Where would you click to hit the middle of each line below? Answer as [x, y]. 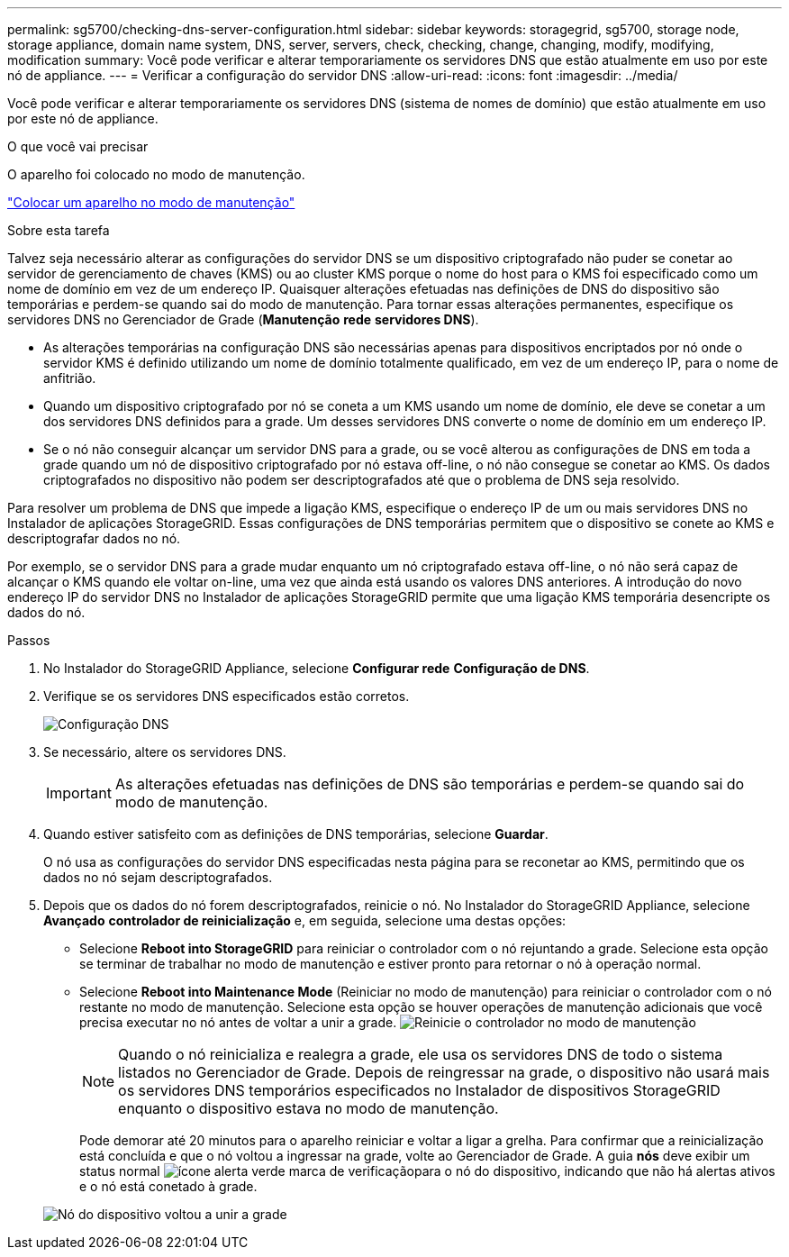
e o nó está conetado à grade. [168, 1186]
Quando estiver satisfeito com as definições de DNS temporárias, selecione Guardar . [296, 834]
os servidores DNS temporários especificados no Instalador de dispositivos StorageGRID [419, 1090]
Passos [29, 640]
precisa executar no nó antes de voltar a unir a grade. [238, 1022]
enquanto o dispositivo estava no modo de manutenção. [308, 1108]
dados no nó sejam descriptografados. [158, 877]
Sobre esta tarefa [59, 230]
